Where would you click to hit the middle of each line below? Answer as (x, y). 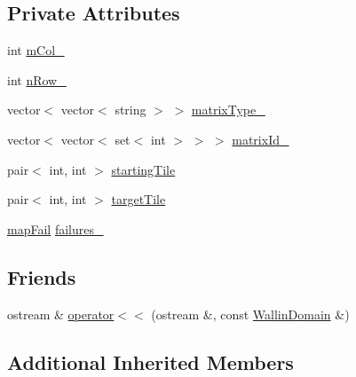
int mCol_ (36, 50)
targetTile (138, 199)
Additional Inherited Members (150, 361)
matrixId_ (261, 139)
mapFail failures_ (55, 228)
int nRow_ (37, 79)
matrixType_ (228, 110)
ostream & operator (61, 314)
